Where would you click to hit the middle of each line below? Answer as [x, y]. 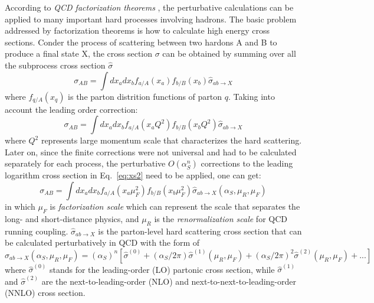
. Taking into [251, 96]
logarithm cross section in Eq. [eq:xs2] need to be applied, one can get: [133, 175]
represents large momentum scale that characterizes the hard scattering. [171, 140]
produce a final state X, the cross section [79, 53]
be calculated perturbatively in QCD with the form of [102, 242]
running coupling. [37, 231]
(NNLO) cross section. [45, 293]
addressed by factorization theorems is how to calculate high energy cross [137, 30]
